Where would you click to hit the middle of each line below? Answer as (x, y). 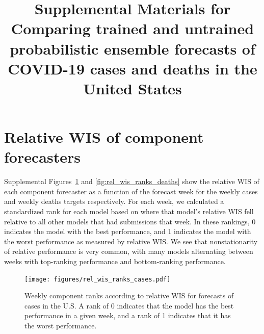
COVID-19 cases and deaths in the (133, 68)
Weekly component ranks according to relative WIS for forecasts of (129, 296)
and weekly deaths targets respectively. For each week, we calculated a (114, 201)
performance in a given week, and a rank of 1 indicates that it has (128, 315)
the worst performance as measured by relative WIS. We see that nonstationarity (131, 241)
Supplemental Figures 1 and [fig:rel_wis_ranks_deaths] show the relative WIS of (132, 181)
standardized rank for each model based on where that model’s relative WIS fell (129, 211)
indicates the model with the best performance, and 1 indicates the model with (128, 231)
